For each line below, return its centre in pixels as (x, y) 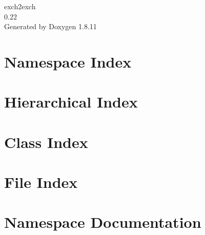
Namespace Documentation (103, 222)
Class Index (46, 142)
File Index (41, 182)
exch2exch (20, 6)
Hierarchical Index (71, 102)
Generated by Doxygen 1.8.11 (50, 26)
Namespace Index (68, 61)
